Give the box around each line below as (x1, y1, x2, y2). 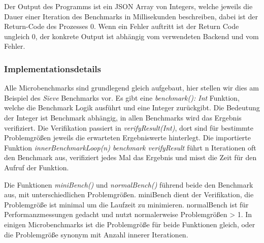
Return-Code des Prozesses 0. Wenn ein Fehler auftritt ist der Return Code (4, 21, 239, 32)
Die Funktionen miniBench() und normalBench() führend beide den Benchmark (4, 179, 253, 190)
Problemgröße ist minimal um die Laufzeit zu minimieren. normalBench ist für (4, 199, 249, 209)
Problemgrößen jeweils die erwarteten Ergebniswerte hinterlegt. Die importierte (4, 132, 251, 143)
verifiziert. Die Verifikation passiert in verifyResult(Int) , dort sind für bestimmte (4, 122, 254, 133)
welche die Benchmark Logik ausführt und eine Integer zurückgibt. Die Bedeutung (4, 102, 260, 113)
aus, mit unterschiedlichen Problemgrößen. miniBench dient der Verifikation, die (4, 189, 254, 200)
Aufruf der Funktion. (4, 162, 69, 172)
